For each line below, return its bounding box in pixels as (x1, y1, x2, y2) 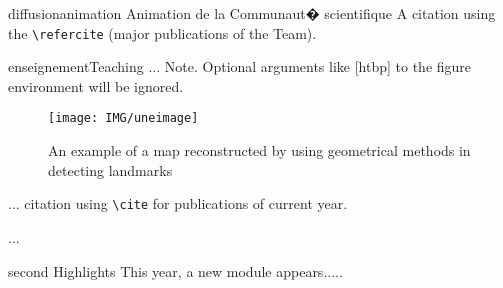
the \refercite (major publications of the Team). (8, 22, 317, 43)
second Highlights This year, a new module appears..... (8, 260, 343, 281)
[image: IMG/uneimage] (48, 111, 199, 126)
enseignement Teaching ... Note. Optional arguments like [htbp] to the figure (8, 56, 472, 77)
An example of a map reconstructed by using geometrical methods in (48, 140, 471, 161)
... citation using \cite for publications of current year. (8, 193, 348, 214)
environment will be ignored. (8, 75, 184, 96)
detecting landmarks (48, 159, 173, 180)
